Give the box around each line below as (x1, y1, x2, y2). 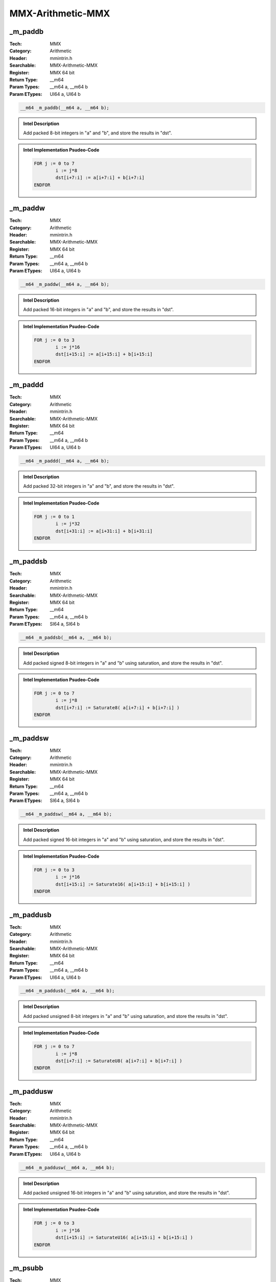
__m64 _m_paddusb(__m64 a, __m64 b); (20, 988, 115, 994)
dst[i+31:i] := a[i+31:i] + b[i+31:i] (55, 528, 153, 534)
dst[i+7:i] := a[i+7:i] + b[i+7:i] (55, 175, 145, 181)
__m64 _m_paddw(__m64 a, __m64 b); (20, 281, 109, 287)
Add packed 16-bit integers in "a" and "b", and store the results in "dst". (23, 307, 174, 313)
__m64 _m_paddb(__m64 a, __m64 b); (20, 105, 109, 110)
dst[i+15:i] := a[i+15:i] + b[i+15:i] (55, 351, 153, 357)
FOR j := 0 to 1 (34, 513, 75, 519)
